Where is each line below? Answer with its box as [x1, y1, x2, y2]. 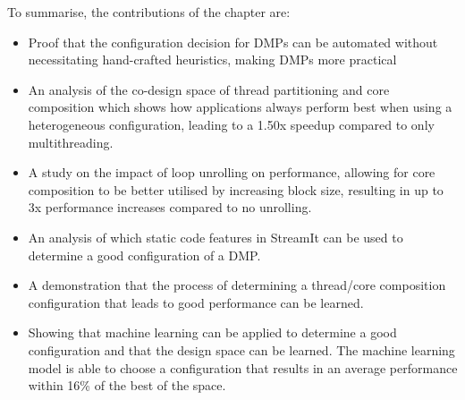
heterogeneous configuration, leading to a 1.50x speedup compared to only [28, 115, 435, 133]
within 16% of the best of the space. [28, 376, 226, 395]
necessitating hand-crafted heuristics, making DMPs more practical [28, 50, 397, 69]
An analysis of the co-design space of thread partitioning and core [28, 80, 390, 98]
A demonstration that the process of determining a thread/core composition [28, 276, 446, 294]
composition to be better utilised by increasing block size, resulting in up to [28, 180, 444, 199]
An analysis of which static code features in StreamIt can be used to [28, 227, 403, 246]
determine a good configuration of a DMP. [28, 245, 261, 264]
